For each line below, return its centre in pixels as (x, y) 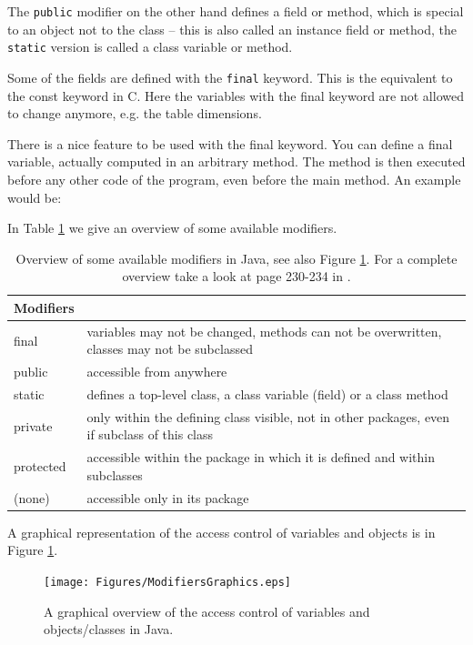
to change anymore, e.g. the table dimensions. (135, 113)
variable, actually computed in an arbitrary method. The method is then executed (236, 161)
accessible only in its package (168, 497)
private (33, 425)
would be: (35, 197)
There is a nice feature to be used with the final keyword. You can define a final (230, 143)
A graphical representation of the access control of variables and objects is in (221, 532)
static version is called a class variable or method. (150, 47)
